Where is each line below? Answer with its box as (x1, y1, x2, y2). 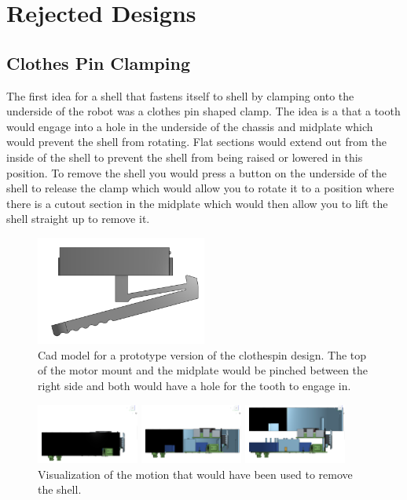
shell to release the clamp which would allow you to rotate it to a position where (6, 180, 394, 196)
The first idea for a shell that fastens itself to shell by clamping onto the (6, 87, 354, 104)
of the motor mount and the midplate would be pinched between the (38, 362, 368, 378)
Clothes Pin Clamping (6, 50, 190, 75)
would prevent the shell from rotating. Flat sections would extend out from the (6, 133, 387, 150)
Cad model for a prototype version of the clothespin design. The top (38, 346, 367, 363)
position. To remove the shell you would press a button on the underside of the (6, 164, 387, 181)
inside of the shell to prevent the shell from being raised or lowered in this (6, 148, 363, 165)
